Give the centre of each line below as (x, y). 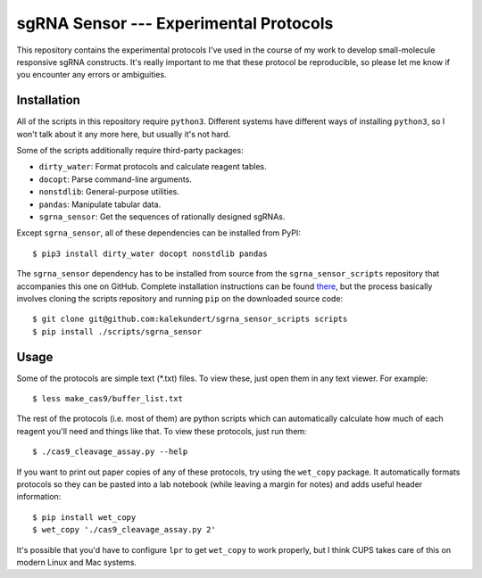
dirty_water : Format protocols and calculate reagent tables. (153, 167)
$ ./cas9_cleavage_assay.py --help (110, 452)
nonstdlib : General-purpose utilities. (109, 192)
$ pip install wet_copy (84, 517)
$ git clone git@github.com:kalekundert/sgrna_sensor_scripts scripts (190, 319)
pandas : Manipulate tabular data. (100, 204)
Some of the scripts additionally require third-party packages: (130, 151)
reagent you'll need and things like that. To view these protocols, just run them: (162, 431)
